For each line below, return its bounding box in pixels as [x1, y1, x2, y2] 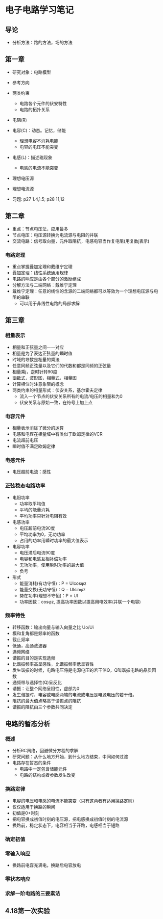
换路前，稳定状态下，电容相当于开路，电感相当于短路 [12, 822, 120, 828]
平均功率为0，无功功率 [19, 531, 66, 537]
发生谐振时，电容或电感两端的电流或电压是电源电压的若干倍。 [12, 691, 137, 697]
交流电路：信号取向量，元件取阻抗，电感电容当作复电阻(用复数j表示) [12, 238, 150, 244]
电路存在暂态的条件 [12, 760, 51, 766]
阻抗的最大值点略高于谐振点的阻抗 [12, 698, 81, 704]
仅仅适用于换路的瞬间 [12, 804, 55, 810]
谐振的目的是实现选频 [12, 655, 55, 660]
